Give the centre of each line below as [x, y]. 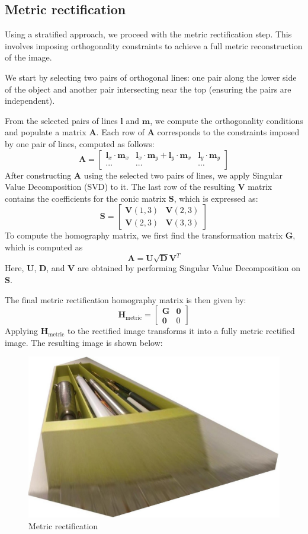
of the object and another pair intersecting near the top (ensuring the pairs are [148, 89]
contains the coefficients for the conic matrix [86, 198]
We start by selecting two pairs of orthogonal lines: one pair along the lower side [151, 77]
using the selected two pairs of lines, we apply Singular [183, 175]
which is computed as [44, 247]
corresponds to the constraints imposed [228, 132]
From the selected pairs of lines [61, 120]
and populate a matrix [46, 132]
